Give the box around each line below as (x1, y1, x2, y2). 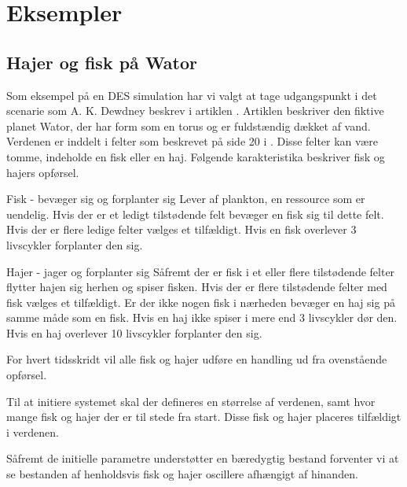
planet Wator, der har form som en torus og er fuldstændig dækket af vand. (6, 117, 371, 134)
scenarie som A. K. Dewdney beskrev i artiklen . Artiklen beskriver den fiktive (6, 102, 384, 119)
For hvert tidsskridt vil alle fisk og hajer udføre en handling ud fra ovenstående (6, 351, 387, 367)
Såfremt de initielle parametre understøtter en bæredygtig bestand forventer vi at (6, 450, 399, 467)
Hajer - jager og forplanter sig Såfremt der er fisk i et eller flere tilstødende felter (6, 263, 395, 279)
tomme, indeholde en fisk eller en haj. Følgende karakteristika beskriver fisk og (6, 148, 385, 164)
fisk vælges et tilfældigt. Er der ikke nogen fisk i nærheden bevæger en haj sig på (6, 293, 395, 310)
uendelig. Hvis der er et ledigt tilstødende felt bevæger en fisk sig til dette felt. (6, 205, 384, 222)
